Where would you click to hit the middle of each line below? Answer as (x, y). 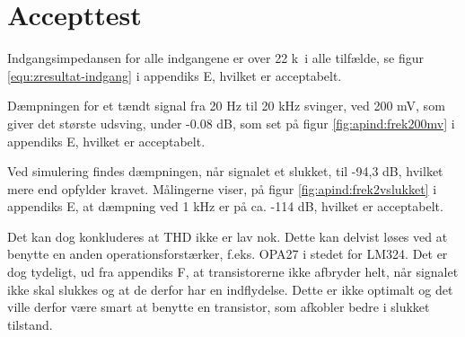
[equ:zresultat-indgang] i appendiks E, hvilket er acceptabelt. (175, 75)
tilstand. (30, 324)
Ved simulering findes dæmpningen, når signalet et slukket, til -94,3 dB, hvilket (225, 171)
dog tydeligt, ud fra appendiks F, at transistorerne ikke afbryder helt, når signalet (233, 272)
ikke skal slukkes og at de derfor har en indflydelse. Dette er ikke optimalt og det (230, 289)
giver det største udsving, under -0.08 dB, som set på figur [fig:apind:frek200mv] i (231, 123)
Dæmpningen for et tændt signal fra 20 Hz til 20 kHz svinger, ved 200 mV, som (226, 106)
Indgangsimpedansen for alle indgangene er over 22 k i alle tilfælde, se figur (215, 58)
